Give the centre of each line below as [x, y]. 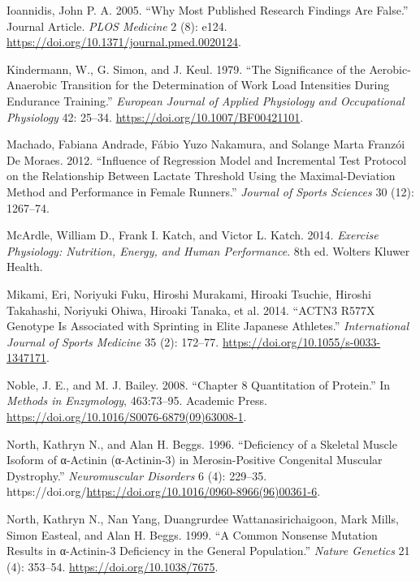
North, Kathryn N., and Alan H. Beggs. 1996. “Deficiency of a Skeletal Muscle [202, 443]
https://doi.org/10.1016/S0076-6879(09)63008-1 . [127, 417]
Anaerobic [32, 85]
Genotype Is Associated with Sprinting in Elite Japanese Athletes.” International [208, 326]
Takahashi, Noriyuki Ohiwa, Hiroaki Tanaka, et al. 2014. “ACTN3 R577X [191, 310]
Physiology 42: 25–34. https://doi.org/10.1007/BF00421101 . [155, 116]
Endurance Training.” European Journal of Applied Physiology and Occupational [206, 100]
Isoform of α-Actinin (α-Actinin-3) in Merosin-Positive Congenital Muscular [195, 460]
